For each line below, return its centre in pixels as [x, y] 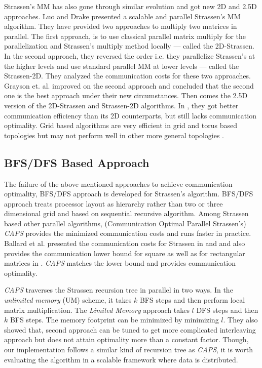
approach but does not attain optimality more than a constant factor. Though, [126, 339]
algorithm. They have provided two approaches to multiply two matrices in [121, 26]
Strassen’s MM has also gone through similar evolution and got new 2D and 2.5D [130, 6]
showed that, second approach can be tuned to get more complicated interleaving [130, 329]
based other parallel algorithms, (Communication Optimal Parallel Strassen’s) [125, 223]
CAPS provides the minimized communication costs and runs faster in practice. [128, 233]
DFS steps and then [227, 310]
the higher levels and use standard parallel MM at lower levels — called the [122, 66]
